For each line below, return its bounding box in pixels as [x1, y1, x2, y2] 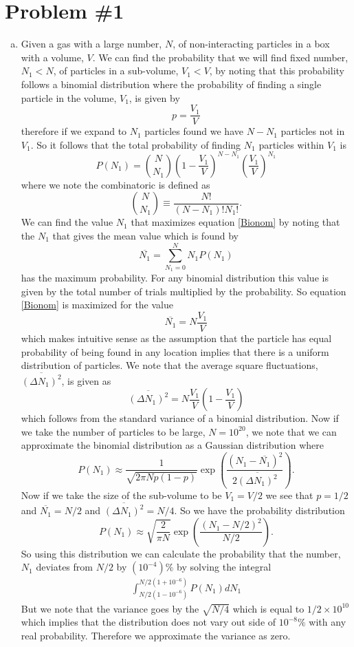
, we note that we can [245, 424, 337, 438]
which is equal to [232, 601, 305, 615]
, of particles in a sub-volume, [53, 63, 179, 78]
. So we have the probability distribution [174, 503, 345, 518]
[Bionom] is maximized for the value [21, 297, 173, 312]
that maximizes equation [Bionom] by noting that [131, 215, 340, 229]
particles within [258, 137, 324, 151]
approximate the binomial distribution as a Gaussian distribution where [21, 438, 324, 452]
